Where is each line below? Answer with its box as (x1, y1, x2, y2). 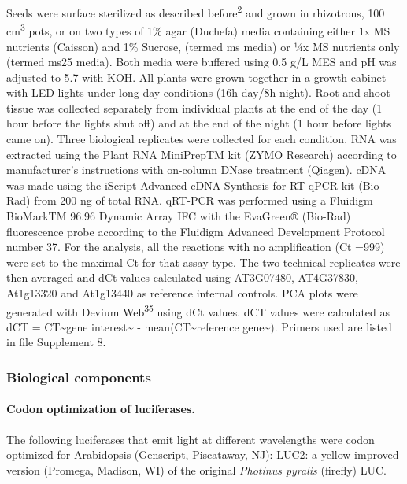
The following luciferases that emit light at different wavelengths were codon (6, 430, 375, 447)
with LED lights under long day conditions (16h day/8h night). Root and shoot (6, 84, 390, 101)
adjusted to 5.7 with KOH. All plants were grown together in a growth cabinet (6, 68, 387, 85)
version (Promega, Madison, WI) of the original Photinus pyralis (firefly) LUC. (6, 461, 387, 478)
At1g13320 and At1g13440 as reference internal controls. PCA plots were (6, 285, 358, 301)
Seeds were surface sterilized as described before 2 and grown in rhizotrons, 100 (6, 2, 385, 20)
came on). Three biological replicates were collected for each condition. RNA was (6, 131, 397, 147)
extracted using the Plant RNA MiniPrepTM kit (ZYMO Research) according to (6, 146, 397, 162)
